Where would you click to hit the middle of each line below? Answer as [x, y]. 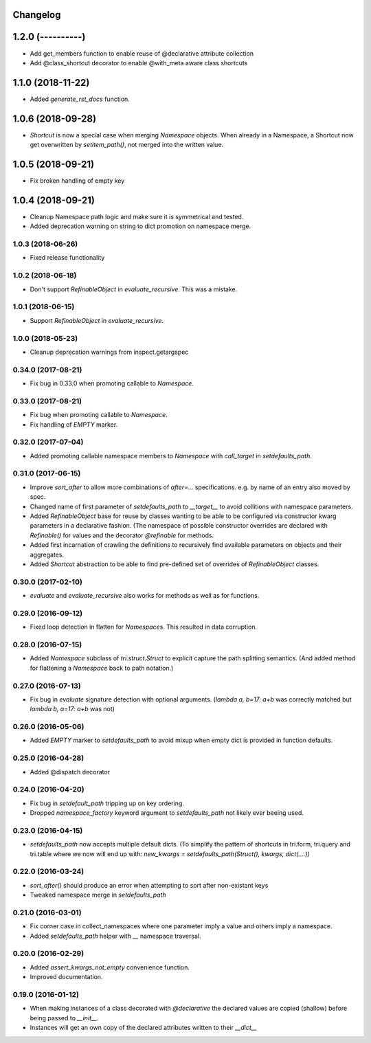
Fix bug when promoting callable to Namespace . [99, 415]
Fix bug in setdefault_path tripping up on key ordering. [107, 803]
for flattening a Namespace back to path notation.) [102, 668]
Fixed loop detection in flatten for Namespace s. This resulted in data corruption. [144, 627]
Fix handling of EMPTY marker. [74, 424]
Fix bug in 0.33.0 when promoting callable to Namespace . [112, 383]
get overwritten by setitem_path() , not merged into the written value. [127, 145]
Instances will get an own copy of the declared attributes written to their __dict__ [143, 1028]
